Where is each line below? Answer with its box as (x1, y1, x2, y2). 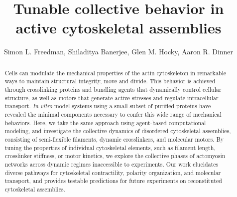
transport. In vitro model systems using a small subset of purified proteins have (4, 102, 211, 110)
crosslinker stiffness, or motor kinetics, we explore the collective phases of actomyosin (4, 152, 226, 160)
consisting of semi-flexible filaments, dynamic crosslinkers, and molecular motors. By (4, 135, 224, 143)
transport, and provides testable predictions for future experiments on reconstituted (4, 177, 222, 185)
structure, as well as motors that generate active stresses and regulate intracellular (4, 93, 219, 102)
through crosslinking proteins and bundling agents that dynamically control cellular (4, 85, 222, 94)
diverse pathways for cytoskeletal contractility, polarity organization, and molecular (4, 168, 221, 177)
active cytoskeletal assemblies (15, 17, 222, 38)
